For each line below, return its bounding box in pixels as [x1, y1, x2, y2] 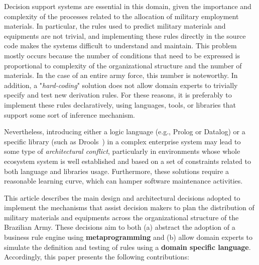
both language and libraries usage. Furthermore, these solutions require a [4, 165, 229, 176]
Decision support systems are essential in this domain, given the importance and [4, 1, 251, 11]
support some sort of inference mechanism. [4, 109, 135, 120]
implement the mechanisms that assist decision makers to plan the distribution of [4, 202, 254, 213]
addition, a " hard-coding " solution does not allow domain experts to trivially [4, 79, 238, 90]
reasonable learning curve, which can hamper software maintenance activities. [4, 175, 243, 186]
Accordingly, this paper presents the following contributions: [4, 251, 189, 262]
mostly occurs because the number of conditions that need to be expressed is [4, 50, 240, 60]
